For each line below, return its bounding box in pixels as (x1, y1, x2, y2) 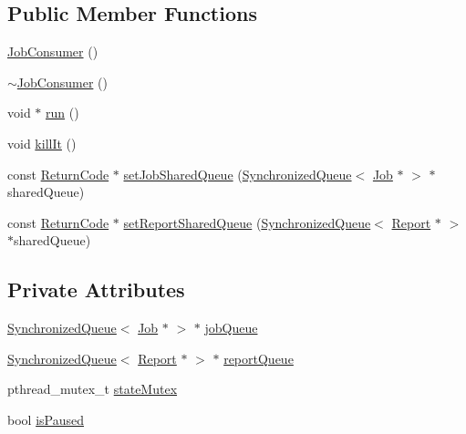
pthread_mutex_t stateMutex (7, 379, 178, 398)
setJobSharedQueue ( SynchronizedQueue (123, 164, 352, 183)
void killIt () (7, 133, 77, 152)
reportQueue (223, 348, 294, 367)
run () (46, 103, 79, 122)
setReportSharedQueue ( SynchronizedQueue (123, 212, 371, 232)
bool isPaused (7, 409, 84, 429)
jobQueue (204, 318, 258, 337)
